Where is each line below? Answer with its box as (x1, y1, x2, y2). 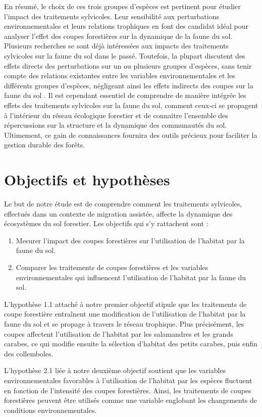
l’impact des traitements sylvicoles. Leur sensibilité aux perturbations (4, 11, 219, 21)
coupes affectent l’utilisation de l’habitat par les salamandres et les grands (4, 328, 233, 339)
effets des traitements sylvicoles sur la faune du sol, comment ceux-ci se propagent (4, 99, 258, 110)
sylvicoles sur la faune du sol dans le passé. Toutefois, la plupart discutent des (4, 50, 245, 61)
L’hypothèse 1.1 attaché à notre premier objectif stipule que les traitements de (4, 298, 247, 309)
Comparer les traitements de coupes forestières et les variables (16, 262, 208, 272)
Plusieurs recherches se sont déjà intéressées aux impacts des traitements (4, 40, 229, 51)
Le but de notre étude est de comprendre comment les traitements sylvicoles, (4, 198, 242, 209)
